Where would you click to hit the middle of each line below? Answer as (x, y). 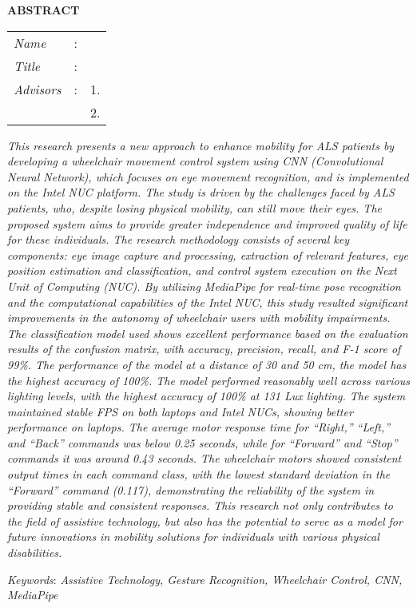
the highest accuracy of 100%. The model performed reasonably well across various (208, 380)
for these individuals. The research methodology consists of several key (179, 239)
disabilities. (35, 552)
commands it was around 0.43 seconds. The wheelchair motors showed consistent (205, 458)
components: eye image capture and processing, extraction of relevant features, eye (208, 254)
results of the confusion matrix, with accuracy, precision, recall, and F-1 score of (204, 349)
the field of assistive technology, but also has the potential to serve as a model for (205, 521)
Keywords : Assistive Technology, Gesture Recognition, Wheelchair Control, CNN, (205, 579)
